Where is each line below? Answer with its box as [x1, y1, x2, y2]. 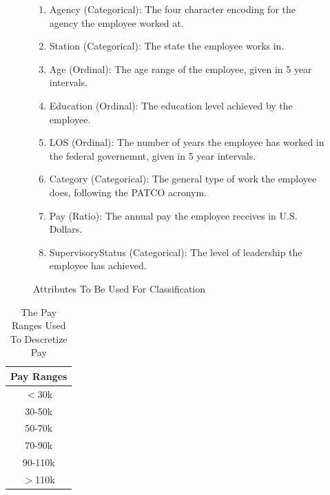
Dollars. [49, 222, 83, 236]
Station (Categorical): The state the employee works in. [49, 39, 285, 53]
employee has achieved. [49, 258, 147, 273]
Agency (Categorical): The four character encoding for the [49, 2, 296, 16]
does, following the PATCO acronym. [49, 185, 207, 199]
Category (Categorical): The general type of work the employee [49, 171, 317, 186]
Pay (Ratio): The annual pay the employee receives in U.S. [49, 208, 298, 222]
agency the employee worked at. [49, 15, 184, 30]
